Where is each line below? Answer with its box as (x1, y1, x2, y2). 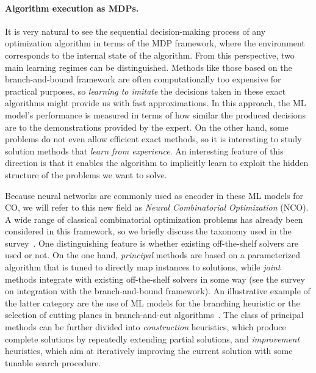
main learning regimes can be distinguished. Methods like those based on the (5, 60, 292, 73)
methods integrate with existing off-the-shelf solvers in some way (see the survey (5, 272, 305, 285)
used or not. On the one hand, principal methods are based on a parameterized (5, 248, 301, 261)
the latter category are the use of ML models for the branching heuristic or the (5, 296, 300, 309)
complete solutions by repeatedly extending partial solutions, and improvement (5, 332, 300, 345)
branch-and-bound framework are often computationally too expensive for (5, 73, 281, 85)
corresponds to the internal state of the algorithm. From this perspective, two (5, 48, 295, 61)
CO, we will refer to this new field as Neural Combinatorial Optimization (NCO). (5, 201, 309, 214)
